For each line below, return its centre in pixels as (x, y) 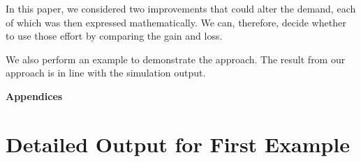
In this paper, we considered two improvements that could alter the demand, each (181, 8)
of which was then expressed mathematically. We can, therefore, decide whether (176, 22)
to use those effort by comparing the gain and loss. (114, 36)
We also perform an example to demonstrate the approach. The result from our (176, 59)
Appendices (34, 96)
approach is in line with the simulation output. (106, 73)
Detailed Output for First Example (178, 144)
